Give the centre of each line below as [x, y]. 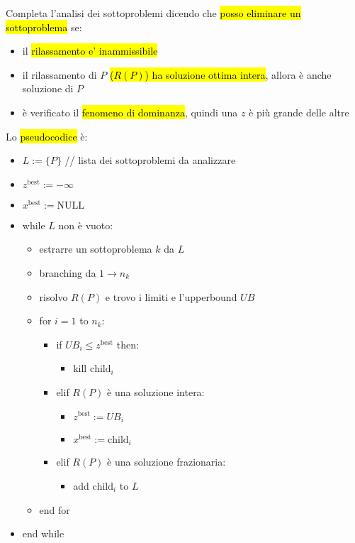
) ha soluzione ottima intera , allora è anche [238, 74]
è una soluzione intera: [156, 391]
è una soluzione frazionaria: [167, 462]
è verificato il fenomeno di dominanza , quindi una [130, 112]
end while [43, 533]
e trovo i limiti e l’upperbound [171, 296]
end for [55, 509]
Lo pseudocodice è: [47, 136]
